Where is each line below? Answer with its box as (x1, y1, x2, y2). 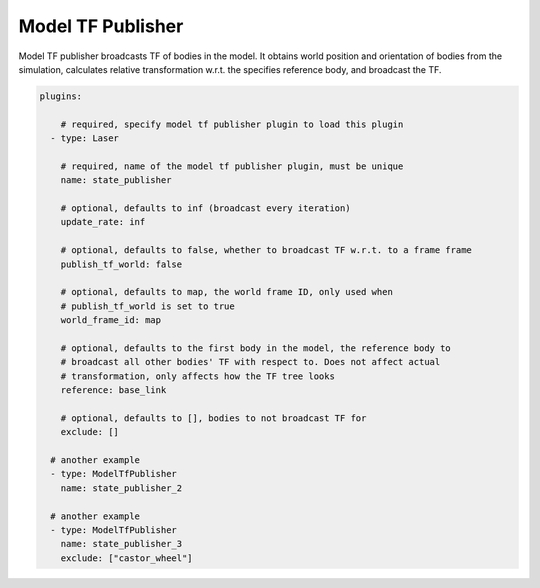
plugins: (39, 90, 83, 102)
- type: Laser (50, 133, 120, 144)
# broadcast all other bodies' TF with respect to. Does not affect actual (60, 356, 441, 368)
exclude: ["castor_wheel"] (60, 552, 194, 564)
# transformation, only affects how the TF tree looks (60, 370, 335, 382)
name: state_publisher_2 (60, 482, 183, 494)
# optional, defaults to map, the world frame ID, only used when (60, 286, 394, 298)
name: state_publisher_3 (60, 538, 183, 550)
